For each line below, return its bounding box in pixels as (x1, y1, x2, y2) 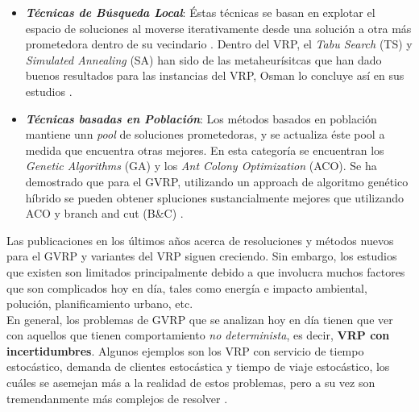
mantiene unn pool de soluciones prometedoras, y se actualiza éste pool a (25, 126, 385, 143)
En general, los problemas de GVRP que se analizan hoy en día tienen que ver (6, 310, 393, 327)
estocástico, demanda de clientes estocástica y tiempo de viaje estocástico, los (6, 358, 390, 375)
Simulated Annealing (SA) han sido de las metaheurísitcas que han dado (25, 51, 382, 68)
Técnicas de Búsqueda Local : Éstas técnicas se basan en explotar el (25, 4, 375, 20)
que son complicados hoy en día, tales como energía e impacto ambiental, (6, 279, 367, 296)
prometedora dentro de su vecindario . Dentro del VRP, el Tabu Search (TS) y (25, 35, 413, 52)
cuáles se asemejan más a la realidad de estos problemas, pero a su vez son (6, 374, 375, 391)
